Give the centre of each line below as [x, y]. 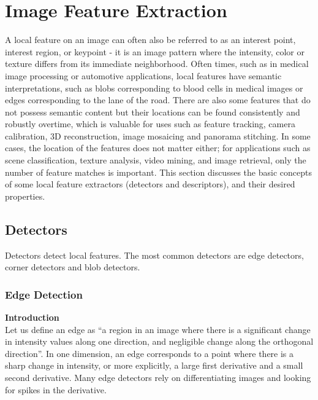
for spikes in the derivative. [56, 389]
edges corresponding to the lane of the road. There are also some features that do [158, 100]
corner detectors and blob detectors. [73, 267]
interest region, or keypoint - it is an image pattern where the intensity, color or [155, 51]
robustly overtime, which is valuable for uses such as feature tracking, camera [150, 124]
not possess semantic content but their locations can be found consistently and [153, 112]
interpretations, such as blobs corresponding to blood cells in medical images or [154, 88]
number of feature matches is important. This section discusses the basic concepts [158, 172]
